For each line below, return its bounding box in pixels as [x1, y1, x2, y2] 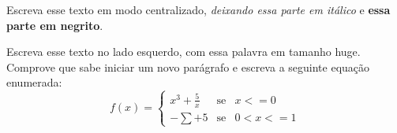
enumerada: [6, 74, 62, 91]
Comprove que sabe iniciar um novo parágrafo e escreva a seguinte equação [6, 58, 370, 75]
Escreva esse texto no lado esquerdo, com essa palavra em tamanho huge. [6, 43, 361, 60]
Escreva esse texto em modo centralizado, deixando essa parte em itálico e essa [6, 2, 391, 17]
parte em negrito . [6, 17, 103, 33]
